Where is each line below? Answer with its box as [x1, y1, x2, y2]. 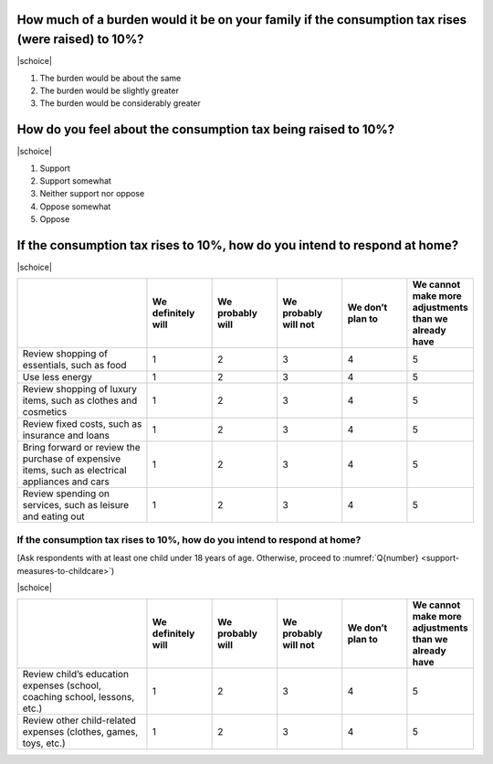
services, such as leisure [22, 499, 130, 512]
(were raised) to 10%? [16, 32, 145, 48]
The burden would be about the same [39, 72, 182, 83]
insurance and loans [22, 430, 110, 442]
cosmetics [22, 406, 68, 419]
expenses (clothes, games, [22, 726, 139, 738]
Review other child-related [22, 714, 137, 727]
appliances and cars [22, 475, 110, 488]
